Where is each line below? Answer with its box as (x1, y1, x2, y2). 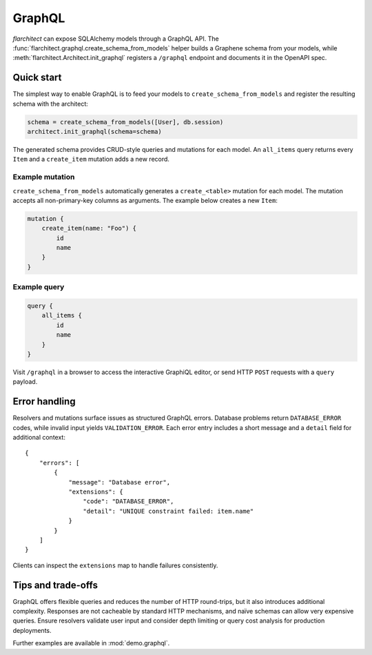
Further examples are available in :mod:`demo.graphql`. (12, 639, 170, 647)
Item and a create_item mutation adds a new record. (12, 155, 170, 164)
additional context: (12, 433, 65, 441)
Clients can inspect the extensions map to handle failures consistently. (12, 561, 218, 569)
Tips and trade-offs (12, 579, 98, 591)
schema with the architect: (12, 99, 89, 108)
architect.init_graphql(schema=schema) (27, 128, 162, 135)
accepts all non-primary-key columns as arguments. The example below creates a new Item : (12, 196, 278, 204)
